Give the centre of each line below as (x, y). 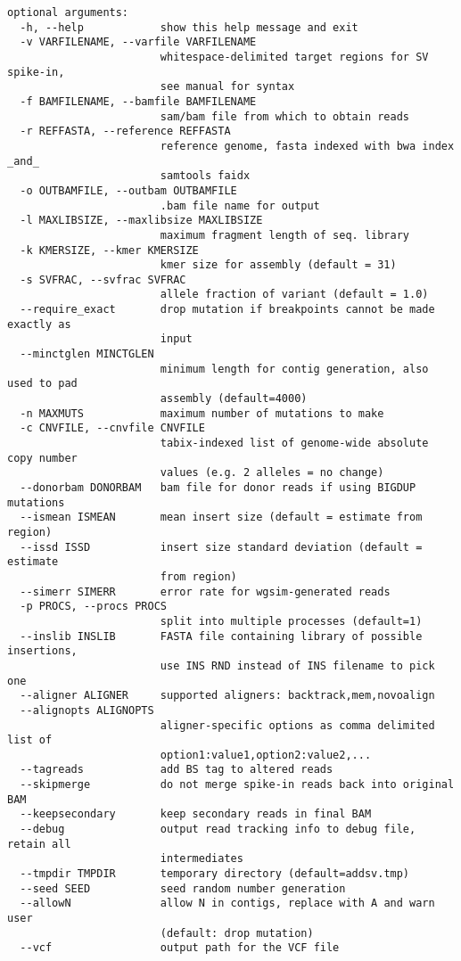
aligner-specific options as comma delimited (297, 725)
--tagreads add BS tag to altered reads (177, 770)
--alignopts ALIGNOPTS (87, 710)
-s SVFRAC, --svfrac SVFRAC (103, 279)
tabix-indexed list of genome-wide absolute (294, 444)
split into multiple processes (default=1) (291, 621)
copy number (42, 458)
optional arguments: (68, 12)
